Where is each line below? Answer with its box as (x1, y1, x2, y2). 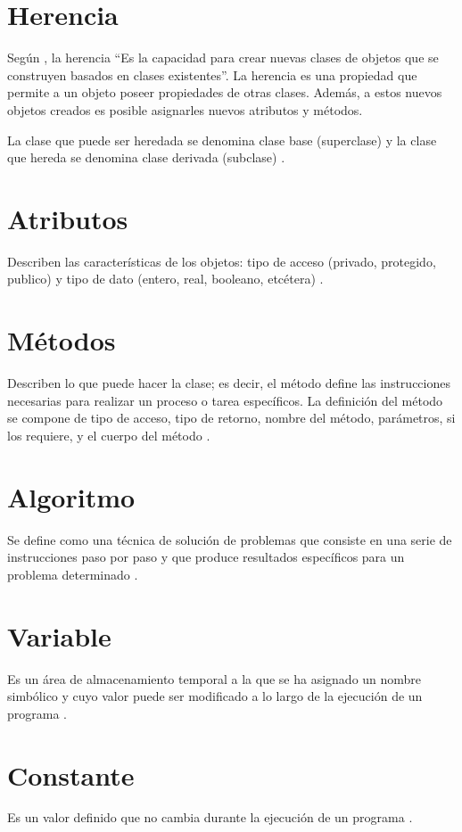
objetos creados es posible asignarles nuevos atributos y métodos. (7, 100, 363, 119)
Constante (7, 756, 135, 793)
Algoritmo (7, 478, 136, 515)
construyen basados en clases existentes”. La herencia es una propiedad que (7, 65, 417, 84)
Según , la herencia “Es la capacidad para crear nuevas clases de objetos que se (7, 48, 439, 67)
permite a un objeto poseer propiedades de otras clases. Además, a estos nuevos (7, 83, 442, 102)
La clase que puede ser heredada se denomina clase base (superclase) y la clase (7, 130, 437, 149)
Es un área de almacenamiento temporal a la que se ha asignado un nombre (7, 669, 422, 688)
